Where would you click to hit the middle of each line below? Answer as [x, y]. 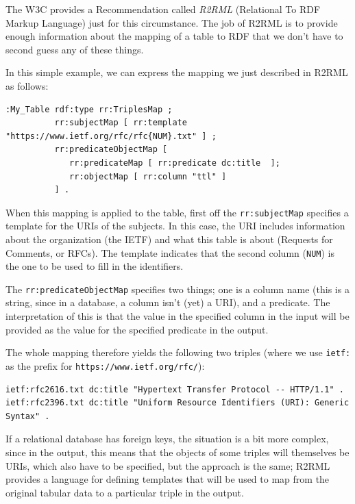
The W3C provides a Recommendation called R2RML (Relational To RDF [163, 9]
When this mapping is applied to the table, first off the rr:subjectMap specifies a [177, 212]
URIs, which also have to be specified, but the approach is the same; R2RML [168, 465]
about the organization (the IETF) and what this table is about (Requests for [169, 239]
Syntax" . [28, 416]
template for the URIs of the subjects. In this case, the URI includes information [175, 226]
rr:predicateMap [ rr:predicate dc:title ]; [175, 163]
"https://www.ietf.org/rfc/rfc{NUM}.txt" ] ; [111, 136]
